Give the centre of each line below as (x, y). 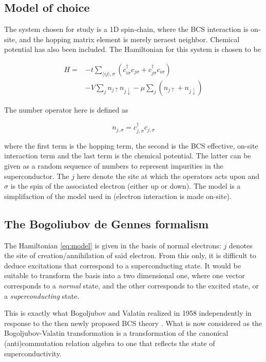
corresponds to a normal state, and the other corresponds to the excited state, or (132, 286)
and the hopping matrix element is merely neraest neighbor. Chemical (129, 39)
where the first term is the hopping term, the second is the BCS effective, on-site (131, 145)
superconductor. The (37, 176)
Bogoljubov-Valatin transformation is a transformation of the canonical (116, 333)
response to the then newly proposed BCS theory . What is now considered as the (133, 323)
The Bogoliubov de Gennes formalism (107, 223)
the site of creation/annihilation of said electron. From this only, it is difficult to (130, 255)
